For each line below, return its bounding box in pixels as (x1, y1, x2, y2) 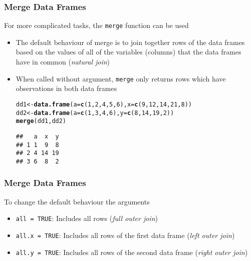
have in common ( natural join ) (16, 56, 110, 67)
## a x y (16, 132, 59, 140)
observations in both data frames (16, 83, 117, 93)
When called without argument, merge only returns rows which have (16, 73, 226, 83)
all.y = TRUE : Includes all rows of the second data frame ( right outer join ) (16, 246, 248, 257)
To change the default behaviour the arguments (4, 196, 150, 206)
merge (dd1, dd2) (16, 117, 67, 125)
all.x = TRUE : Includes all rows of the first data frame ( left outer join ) (16, 229, 235, 240)
